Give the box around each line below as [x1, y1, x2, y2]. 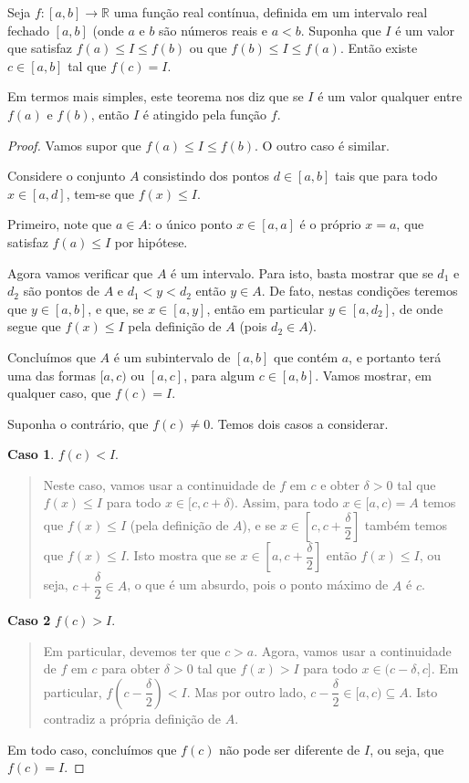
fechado [7, 20, 49, 39]
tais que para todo [335, 166, 438, 185]
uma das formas [7, 365, 97, 384]
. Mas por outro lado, [186, 682, 307, 701]
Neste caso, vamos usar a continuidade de [43, 475, 276, 494]
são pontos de [23, 281, 100, 300]
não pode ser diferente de [219, 739, 360, 758]
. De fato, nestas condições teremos [261, 281, 458, 300]
